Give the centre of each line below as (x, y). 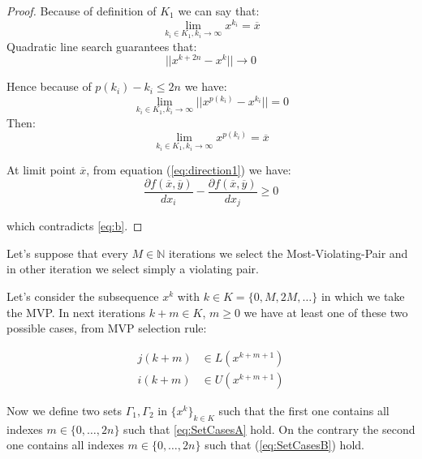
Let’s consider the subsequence (83, 296)
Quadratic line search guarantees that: (102, 46)
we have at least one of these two (326, 312)
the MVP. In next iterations (76, 312)
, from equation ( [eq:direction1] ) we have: (189, 170)
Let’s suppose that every (67, 253)
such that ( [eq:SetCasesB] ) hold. (284, 445)
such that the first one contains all (304, 410)
